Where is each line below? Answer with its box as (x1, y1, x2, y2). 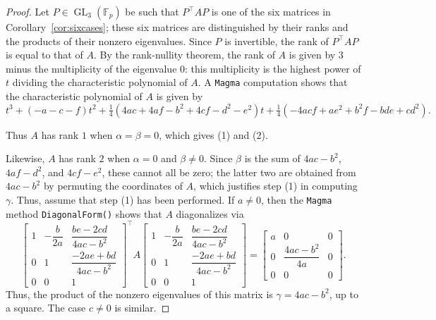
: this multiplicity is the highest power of (185, 61, 361, 75)
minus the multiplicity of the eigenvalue (6, 61, 177, 75)
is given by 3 (289, 47, 344, 62)
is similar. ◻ (114, 300, 170, 315)
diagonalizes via (176, 206, 244, 221)
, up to (329, 286, 358, 301)
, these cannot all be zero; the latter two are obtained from (102, 164, 356, 179)
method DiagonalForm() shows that (6, 206, 162, 221)
